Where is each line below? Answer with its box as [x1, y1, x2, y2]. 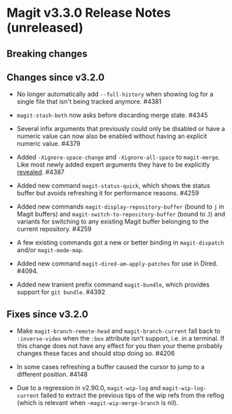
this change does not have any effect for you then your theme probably [16, 342, 223, 350]
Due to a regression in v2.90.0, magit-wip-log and [16, 384, 161, 392]
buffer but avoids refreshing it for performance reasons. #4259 [16, 189, 199, 198]
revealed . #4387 [16, 168, 64, 177]
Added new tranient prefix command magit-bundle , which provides [16, 280, 210, 289]
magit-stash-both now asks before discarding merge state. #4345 [16, 111, 208, 120]
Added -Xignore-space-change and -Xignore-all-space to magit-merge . [16, 153, 220, 162]
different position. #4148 [16, 370, 88, 379]
